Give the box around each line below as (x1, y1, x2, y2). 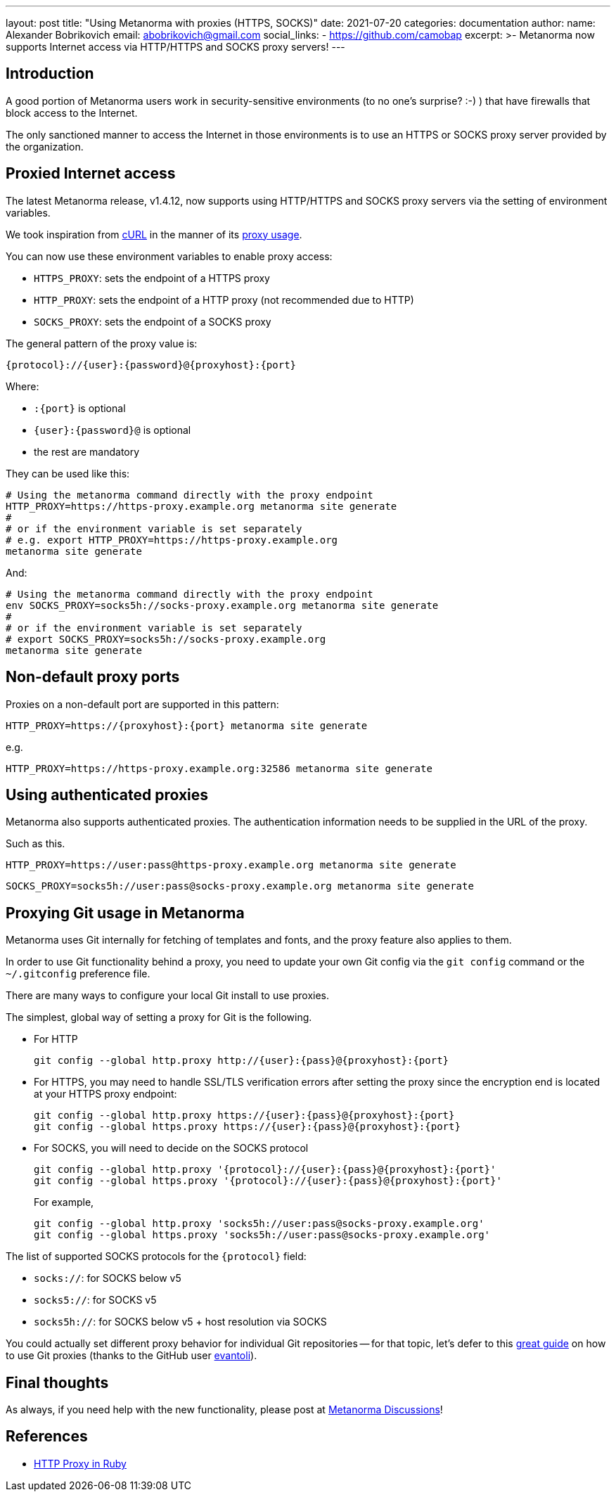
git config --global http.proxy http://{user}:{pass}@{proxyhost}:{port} (34, 1055, 449, 1067)
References (6, 1427, 88, 1446)
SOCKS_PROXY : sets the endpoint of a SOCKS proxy (34, 315, 271, 328)
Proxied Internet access (6, 165, 176, 183)
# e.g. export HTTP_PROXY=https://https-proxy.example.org (6, 534, 338, 546)
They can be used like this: (6, 467, 130, 480)
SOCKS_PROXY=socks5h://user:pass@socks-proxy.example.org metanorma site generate (6, 880, 474, 892)
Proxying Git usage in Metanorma (6, 904, 245, 922)
